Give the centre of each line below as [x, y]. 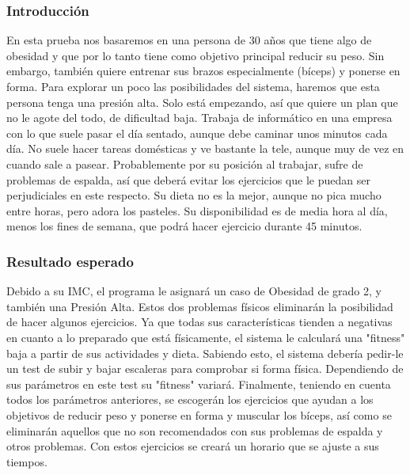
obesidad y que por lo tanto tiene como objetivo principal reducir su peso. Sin [196, 55]
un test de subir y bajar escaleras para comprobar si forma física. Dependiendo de [205, 369]
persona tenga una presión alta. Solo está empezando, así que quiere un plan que [202, 102]
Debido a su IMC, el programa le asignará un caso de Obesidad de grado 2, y [194, 291]
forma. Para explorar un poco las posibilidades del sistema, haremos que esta [193, 86]
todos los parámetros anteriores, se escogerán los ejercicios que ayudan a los [190, 399]
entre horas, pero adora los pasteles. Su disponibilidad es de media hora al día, [197, 210]
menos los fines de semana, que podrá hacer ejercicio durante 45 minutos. [184, 226]
